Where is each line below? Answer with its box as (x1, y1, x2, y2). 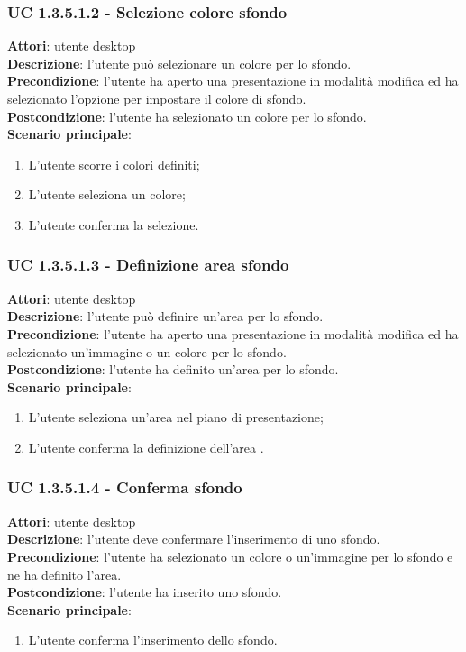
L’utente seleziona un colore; (28, 185, 186, 204)
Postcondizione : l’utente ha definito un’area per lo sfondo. (7, 360, 339, 379)
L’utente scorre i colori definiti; (28, 154, 200, 173)
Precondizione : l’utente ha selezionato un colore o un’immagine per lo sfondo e (7, 546, 453, 565)
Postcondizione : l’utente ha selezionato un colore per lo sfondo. (7, 106, 367, 125)
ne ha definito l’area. (7, 565, 122, 583)
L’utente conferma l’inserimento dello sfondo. (28, 630, 278, 649)
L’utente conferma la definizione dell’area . (28, 437, 264, 456)
